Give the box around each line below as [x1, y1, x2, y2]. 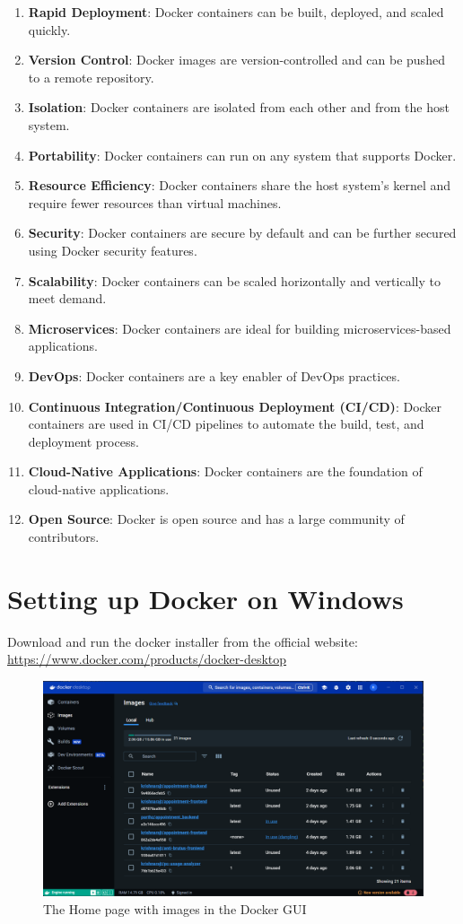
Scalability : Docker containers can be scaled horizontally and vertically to [28, 271, 441, 290]
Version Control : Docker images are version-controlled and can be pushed [28, 50, 445, 69]
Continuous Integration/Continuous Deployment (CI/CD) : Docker [28, 397, 442, 415]
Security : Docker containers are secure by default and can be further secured [28, 223, 457, 242]
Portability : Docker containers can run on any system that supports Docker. [28, 145, 457, 164]
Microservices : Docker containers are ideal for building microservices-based [28, 318, 451, 337]
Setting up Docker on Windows [7, 580, 404, 616]
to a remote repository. [28, 67, 154, 86]
